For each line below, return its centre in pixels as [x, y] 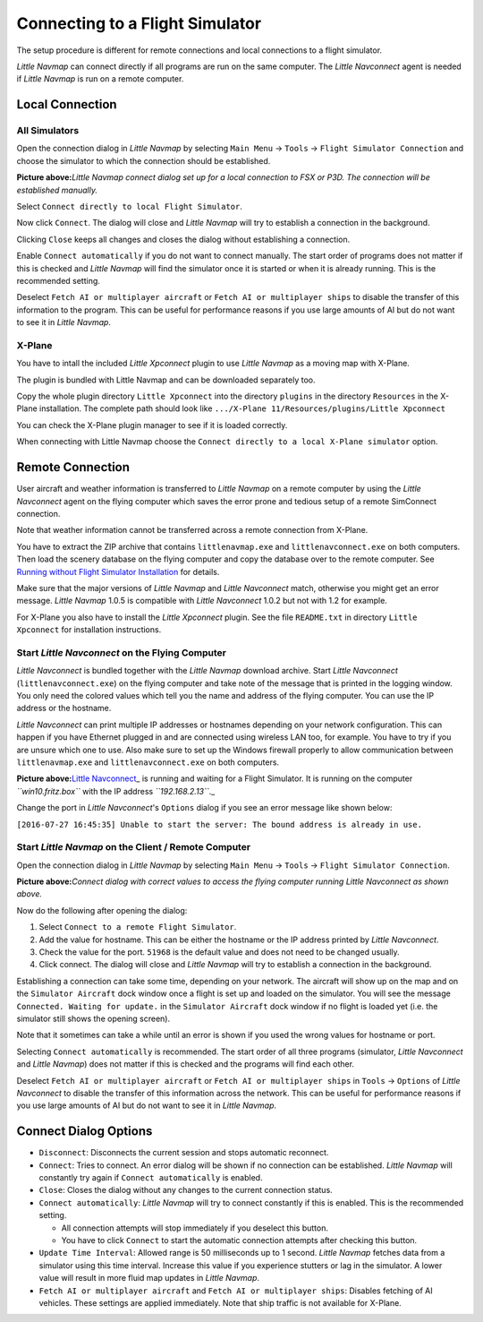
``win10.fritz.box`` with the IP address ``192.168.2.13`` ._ [116, 791]
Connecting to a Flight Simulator [139, 23]
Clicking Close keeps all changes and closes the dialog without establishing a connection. [183, 239]
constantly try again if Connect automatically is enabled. [151, 1177]
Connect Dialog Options [85, 1132]
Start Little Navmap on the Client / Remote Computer [133, 847]
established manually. [57, 190]
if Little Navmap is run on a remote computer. [100, 79]
